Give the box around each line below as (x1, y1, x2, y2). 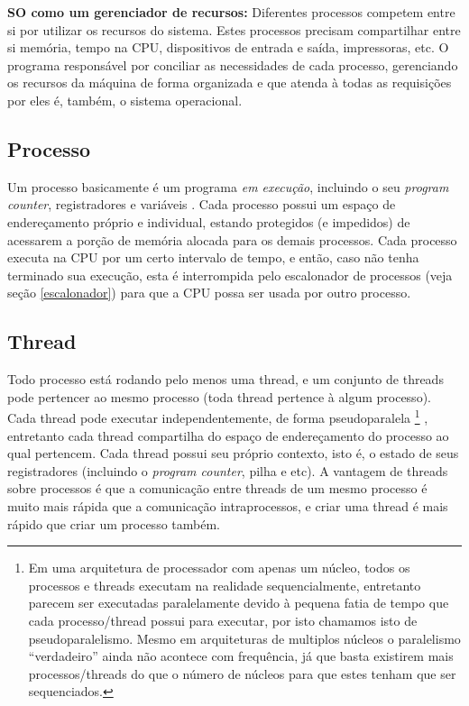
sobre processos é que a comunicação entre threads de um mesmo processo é (7, 479, 428, 498)
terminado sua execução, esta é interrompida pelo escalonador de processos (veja (7, 265, 453, 284)
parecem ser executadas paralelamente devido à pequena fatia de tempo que (28, 593, 449, 612)
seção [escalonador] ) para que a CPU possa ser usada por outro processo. (7, 283, 411, 302)
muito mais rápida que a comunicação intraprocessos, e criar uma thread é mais (7, 496, 448, 515)
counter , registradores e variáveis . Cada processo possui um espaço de (7, 195, 396, 214)
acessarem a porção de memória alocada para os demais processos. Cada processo (7, 230, 457, 249)
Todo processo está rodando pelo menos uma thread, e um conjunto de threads (7, 370, 444, 389)
